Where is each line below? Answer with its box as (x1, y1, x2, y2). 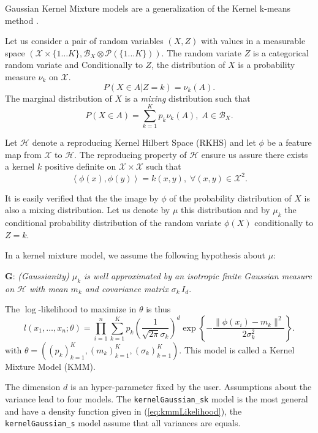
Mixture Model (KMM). (5, 360, 96, 372)
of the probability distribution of (169, 191, 292, 204)
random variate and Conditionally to (5, 58, 143, 71)
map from (5, 148, 42, 160)
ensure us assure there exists (201, 148, 308, 160)
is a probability (238, 58, 295, 71)
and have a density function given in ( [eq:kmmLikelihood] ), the (5, 404, 242, 417)
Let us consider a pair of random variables (5, 34, 164, 47)
